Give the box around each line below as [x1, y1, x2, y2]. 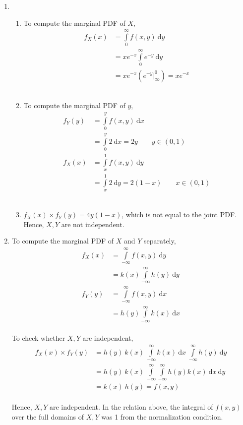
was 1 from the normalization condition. [101, 411, 223, 422]
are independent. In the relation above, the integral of [49, 401, 213, 412]
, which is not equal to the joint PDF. [121, 209, 237, 220]
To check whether [11, 333, 65, 343]
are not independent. [61, 219, 124, 229]
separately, [143, 236, 176, 246]
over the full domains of [11, 411, 84, 422]
